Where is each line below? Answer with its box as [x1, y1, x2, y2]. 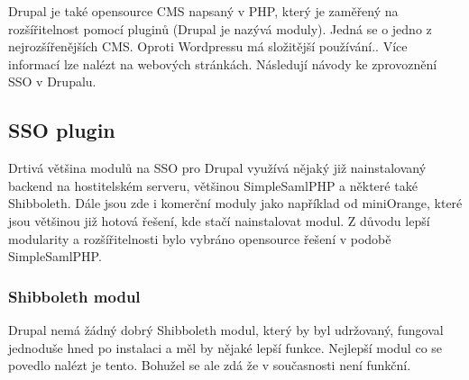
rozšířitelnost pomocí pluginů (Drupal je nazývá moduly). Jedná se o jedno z [8, 19, 432, 38]
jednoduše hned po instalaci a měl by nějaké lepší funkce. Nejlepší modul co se [8, 338, 443, 357]
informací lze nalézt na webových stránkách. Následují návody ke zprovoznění [8, 54, 437, 73]
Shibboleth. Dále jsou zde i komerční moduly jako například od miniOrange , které [8, 194, 463, 213]
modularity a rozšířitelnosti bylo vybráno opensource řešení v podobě [8, 229, 391, 248]
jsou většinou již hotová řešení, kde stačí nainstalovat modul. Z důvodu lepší [8, 211, 430, 230]
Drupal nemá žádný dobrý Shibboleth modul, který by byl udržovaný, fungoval [8, 320, 444, 339]
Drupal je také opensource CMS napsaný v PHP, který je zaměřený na [8, 2, 399, 20]
